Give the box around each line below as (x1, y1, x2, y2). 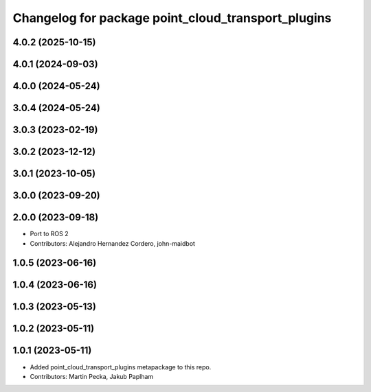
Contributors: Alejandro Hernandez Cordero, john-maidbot (30, 239, 196, 247)
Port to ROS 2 (30, 230, 69, 238)
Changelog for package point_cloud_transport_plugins (12, 10, 332, 25)
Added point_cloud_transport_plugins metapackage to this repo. (30, 362, 212, 371)
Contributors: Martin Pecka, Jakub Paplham (30, 372, 154, 380)
